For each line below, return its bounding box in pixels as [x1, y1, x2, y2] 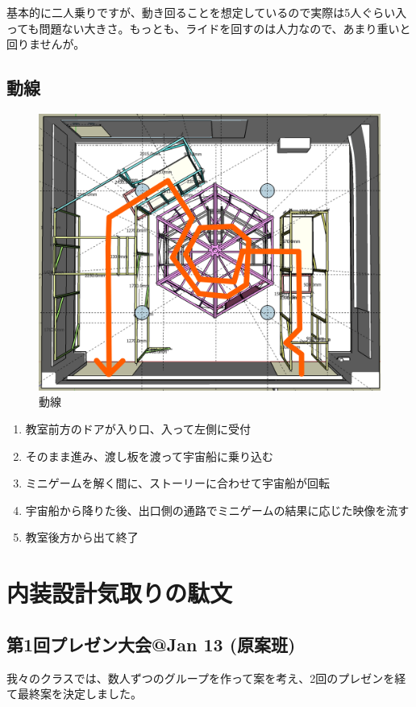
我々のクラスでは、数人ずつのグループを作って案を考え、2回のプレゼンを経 [6, 669, 406, 686]
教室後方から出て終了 [25, 529, 139, 546]
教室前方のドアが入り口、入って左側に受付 [25, 420, 252, 437]
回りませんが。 [6, 36, 85, 52]
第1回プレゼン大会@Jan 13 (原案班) [6, 631, 296, 656]
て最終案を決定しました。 [6, 685, 142, 702]
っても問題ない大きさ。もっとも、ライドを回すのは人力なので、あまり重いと [6, 19, 411, 36]
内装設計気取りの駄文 [6, 576, 233, 609]
